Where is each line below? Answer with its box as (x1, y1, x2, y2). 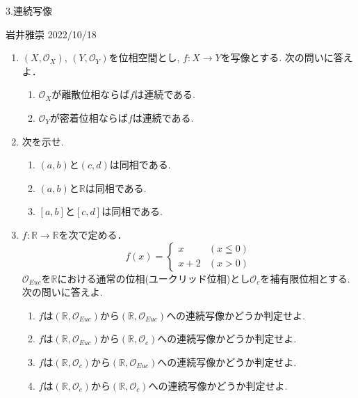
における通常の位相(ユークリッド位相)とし (57, 271, 250, 285)
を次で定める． (58, 227, 127, 241)
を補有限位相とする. (260, 271, 350, 285)
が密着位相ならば (49, 110, 128, 125)
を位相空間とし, (108, 50, 180, 65)
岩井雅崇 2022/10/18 (6, 26, 97, 41)
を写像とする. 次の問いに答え (220, 50, 353, 65)
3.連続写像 (6, 3, 52, 17)
